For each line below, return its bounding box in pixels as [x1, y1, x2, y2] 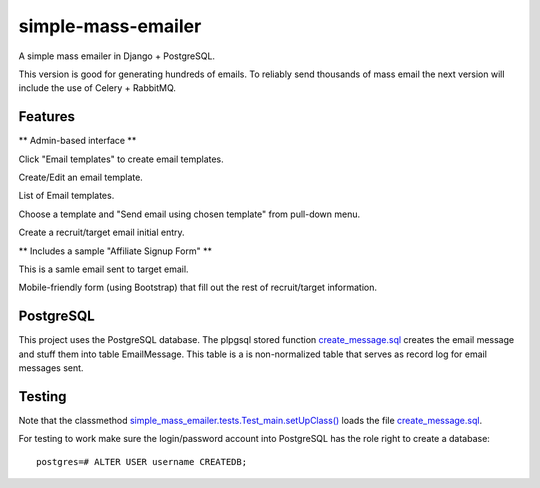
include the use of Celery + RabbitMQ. [18, 82, 177, 94]
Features [18, 108, 75, 125]
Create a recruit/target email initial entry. [18, 226, 185, 239]
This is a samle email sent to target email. [18, 263, 189, 275]
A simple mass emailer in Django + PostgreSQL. [18, 50, 215, 62]
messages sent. [18, 362, 84, 374]
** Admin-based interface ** [18, 135, 137, 147]
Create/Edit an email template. [18, 171, 144, 184]
